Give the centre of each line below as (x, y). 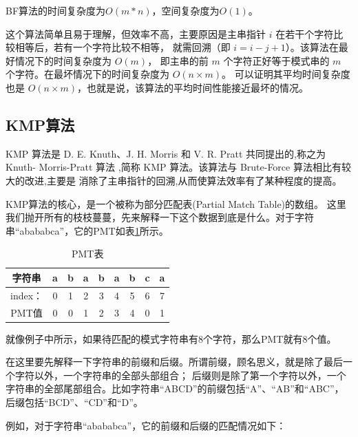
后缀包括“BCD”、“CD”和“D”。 (74, 402)
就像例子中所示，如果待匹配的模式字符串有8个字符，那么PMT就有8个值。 (171, 338)
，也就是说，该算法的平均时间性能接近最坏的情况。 (193, 87)
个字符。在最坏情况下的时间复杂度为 (87, 74)
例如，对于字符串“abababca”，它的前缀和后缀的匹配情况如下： (146, 425)
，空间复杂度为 (186, 10)
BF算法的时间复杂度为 (56, 10)
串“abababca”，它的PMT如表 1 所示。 (87, 230)
